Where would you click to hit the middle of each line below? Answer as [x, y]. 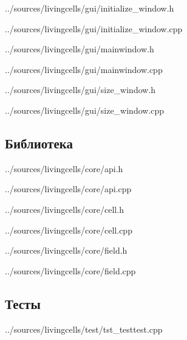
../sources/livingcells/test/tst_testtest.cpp [84, 329]
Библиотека [39, 143]
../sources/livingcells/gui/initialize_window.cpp [94, 28]
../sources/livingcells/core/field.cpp [70, 270]
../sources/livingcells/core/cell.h [64, 209]
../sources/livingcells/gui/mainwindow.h [80, 49]
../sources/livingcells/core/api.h [64, 168]
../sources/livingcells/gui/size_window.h [80, 90]
